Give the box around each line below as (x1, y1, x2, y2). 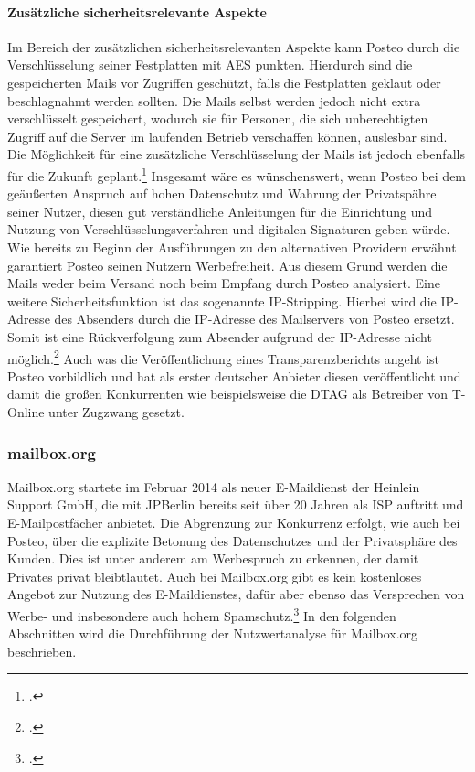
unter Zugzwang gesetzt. (48, 402, 185, 421)
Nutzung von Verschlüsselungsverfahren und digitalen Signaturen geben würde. (7, 220, 450, 239)
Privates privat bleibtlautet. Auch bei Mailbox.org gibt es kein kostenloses (7, 566, 422, 585)
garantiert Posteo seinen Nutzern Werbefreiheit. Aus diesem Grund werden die (7, 255, 448, 274)
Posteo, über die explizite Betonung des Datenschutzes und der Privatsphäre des (7, 531, 458, 550)
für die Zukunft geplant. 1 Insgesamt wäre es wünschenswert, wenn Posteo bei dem (7, 163, 467, 185)
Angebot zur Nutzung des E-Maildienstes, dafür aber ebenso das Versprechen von (7, 584, 465, 604)
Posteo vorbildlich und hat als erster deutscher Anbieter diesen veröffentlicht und (7, 366, 461, 385)
